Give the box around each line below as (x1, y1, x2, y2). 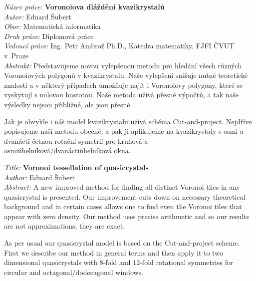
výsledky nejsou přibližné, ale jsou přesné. (4, 99, 132, 109)
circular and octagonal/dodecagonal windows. (4, 267, 144, 277)
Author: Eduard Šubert (4, 172, 75, 182)
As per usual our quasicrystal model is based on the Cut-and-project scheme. (4, 238, 240, 248)
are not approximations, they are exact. (4, 221, 125, 231)
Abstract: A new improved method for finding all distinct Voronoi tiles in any (4, 182, 241, 192)
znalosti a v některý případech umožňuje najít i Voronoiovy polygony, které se (4, 79, 243, 90)
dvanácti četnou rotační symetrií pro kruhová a (4, 135, 148, 146)
